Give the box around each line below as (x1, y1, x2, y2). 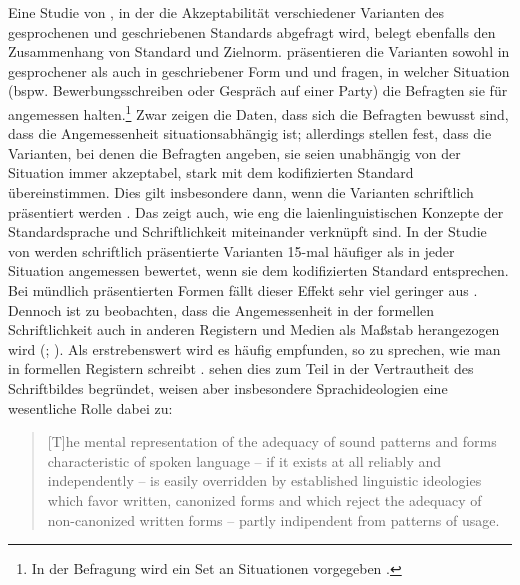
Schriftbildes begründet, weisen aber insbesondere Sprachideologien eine (8, 377, 448, 398)
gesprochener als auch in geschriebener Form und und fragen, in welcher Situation (8, 60, 510, 81)
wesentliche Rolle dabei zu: (8, 397, 173, 418)
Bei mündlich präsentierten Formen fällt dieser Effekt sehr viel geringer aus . (8, 279, 478, 300)
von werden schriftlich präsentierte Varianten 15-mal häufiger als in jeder (8, 240, 455, 261)
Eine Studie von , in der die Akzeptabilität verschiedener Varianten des (8, 2, 445, 22)
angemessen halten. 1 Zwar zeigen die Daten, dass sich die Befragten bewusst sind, (8, 100, 509, 124)
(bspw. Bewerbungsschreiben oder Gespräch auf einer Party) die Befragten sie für (8, 80, 508, 101)
